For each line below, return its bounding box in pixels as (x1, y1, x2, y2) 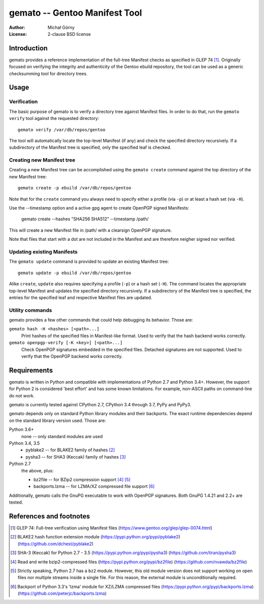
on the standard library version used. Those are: (9, 418, 106, 423)
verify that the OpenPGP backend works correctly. (21, 353, 123, 359)
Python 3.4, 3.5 (9, 441, 40, 446)
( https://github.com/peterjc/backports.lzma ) (18, 590, 107, 597)
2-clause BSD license (47, 31, 91, 37)
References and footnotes (9, 512, 90, 520)
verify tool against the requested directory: (9, 116, 100, 121)
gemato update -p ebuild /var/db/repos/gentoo (18, 270, 132, 276)
